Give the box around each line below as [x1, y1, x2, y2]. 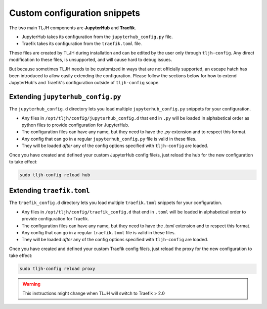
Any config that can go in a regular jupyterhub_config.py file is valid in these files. [21, 136, 197, 142]
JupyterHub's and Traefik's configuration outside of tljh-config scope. [9, 80, 160, 86]
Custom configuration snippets [9, 7, 140, 18]
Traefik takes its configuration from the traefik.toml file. [21, 41, 142, 47]
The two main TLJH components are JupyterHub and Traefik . [9, 25, 136, 31]
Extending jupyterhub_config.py [9, 93, 121, 101]
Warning [22, 281, 41, 287]
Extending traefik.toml [9, 186, 90, 195]
